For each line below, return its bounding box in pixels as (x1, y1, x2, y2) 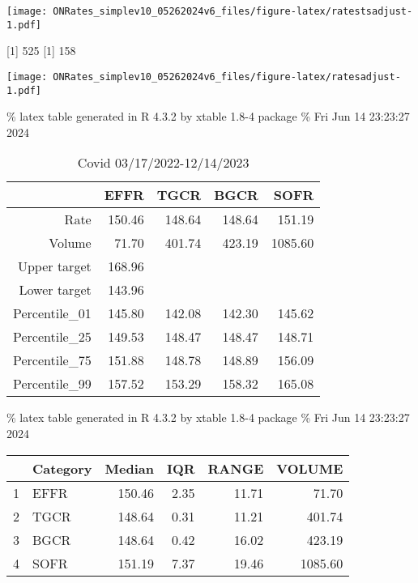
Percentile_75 (13, 351, 92, 370)
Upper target (17, 257, 92, 276)
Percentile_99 (13, 374, 92, 394)
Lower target (19, 280, 92, 300)
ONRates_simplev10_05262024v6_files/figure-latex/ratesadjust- (53, 70, 401, 83)
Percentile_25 (13, 327, 92, 347)
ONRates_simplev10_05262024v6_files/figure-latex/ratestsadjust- (53, 6, 413, 17)
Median (104, 458, 154, 478)
